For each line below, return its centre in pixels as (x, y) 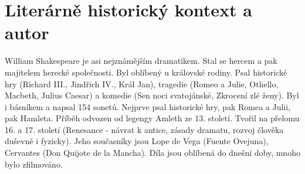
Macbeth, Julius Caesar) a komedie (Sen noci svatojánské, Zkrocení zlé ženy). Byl (152, 95)
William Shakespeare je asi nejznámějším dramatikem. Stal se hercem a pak (141, 61)
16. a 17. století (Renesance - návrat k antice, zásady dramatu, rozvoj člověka (144, 129)
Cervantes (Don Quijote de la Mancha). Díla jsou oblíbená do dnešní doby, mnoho (152, 153)
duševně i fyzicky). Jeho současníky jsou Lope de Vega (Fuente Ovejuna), (137, 141)
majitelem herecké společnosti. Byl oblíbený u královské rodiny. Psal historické (146, 72)
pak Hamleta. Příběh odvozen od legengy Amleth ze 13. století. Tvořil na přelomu (152, 118)
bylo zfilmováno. (34, 164)
